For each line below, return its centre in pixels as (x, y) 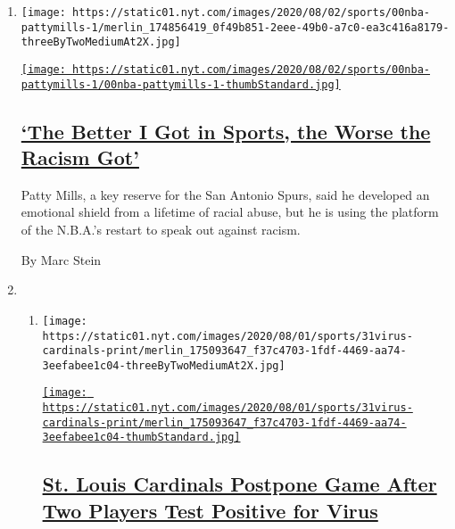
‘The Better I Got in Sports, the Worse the (226, 131)
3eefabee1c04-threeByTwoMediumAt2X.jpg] (164, 365)
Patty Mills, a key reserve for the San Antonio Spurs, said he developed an (225, 194)
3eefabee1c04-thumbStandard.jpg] (141, 438)
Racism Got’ (80, 157)
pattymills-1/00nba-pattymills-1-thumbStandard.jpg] (181, 84)
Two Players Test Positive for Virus (210, 510)
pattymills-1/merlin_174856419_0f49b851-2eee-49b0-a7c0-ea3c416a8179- (235, 27)
